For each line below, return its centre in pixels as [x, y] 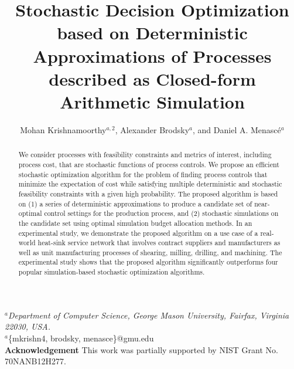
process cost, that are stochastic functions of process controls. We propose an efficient [149, 164]
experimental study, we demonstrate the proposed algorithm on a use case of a [138, 233]
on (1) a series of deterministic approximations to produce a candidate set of [135, 203]
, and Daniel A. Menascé [237, 129]
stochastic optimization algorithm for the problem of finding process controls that [143, 174]
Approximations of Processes [152, 55]
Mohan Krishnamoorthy [63, 129]
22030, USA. [28, 326]
